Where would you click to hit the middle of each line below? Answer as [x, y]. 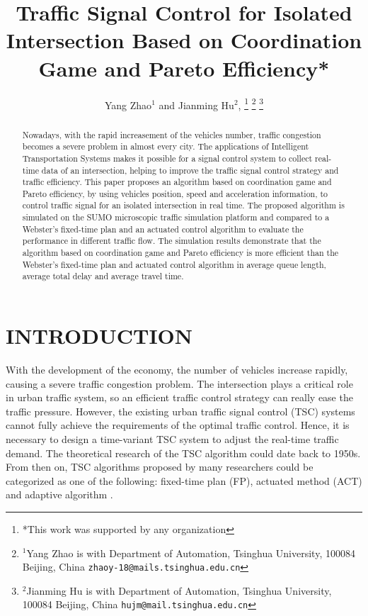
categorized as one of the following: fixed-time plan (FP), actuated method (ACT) [184, 480]
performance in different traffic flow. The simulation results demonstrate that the [172, 241]
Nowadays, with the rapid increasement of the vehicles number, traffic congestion [172, 134]
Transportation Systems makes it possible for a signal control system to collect [167, 158]
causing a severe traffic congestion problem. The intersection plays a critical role [179, 383]
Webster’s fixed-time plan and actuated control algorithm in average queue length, [174, 264]
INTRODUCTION [99, 336]
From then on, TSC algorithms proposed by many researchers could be [160, 467]
